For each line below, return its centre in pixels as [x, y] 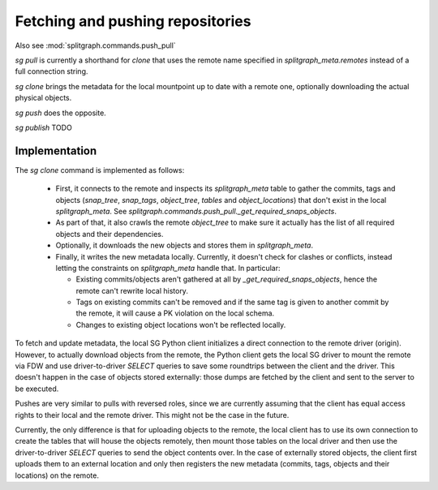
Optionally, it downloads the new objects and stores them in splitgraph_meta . [185, 245]
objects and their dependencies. [109, 234]
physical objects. [43, 98]
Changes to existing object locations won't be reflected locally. [181, 325]
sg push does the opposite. [61, 113]
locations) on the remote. [57, 475]
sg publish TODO [43, 127]
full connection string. [52, 71]
